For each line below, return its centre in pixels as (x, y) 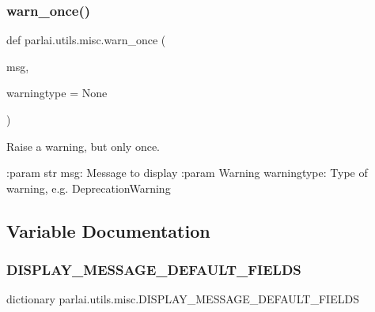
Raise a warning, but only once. (83, 146)
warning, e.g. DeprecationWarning (89, 188)
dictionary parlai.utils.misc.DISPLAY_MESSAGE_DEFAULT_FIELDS (183, 299)
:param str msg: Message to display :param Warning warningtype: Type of (187, 173)
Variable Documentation (108, 230)
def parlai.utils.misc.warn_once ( (86, 40)
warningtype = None (57, 93)
